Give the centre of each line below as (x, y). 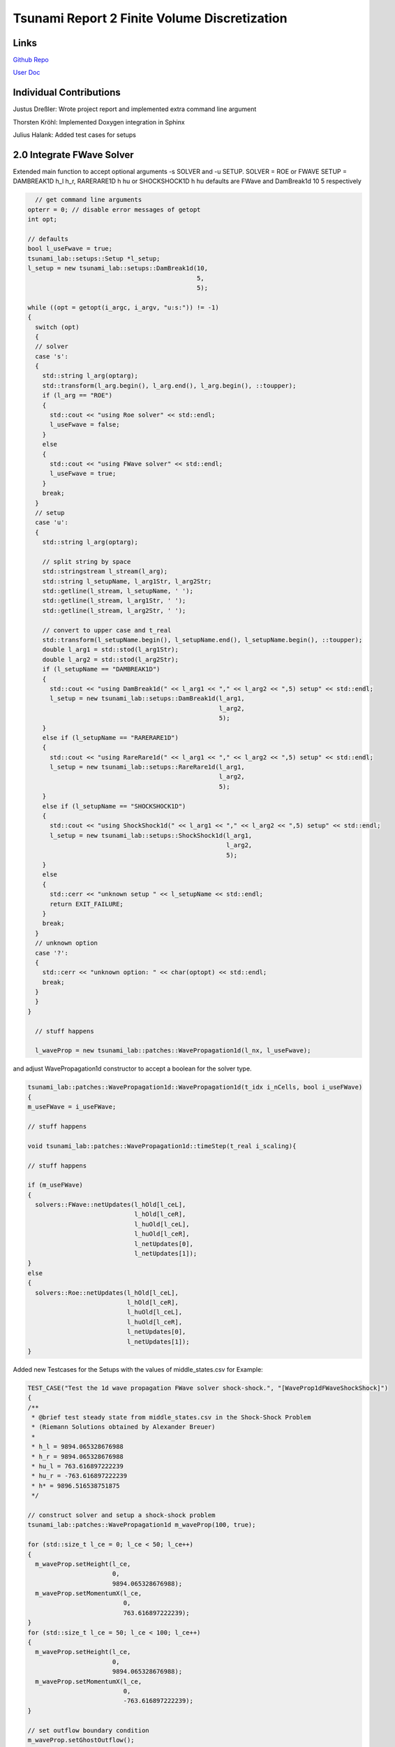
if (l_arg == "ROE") (77, 396)
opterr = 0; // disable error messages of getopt (114, 209)
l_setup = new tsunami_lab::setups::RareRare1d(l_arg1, (147, 767)
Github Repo (31, 60)
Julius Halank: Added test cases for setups (74, 135)
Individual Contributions (67, 93)
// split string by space (87, 561)
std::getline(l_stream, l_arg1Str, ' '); (114, 601)
